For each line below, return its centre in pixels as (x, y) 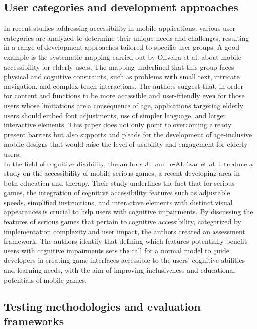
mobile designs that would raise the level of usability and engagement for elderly (126, 144)
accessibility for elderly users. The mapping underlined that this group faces (119, 66)
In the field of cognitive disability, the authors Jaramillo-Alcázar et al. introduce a (128, 163)
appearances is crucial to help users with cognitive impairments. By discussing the (128, 212)
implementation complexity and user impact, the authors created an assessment (125, 231)
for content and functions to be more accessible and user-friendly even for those (124, 96)
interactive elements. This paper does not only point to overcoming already (118, 125)
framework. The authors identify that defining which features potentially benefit (126, 241)
